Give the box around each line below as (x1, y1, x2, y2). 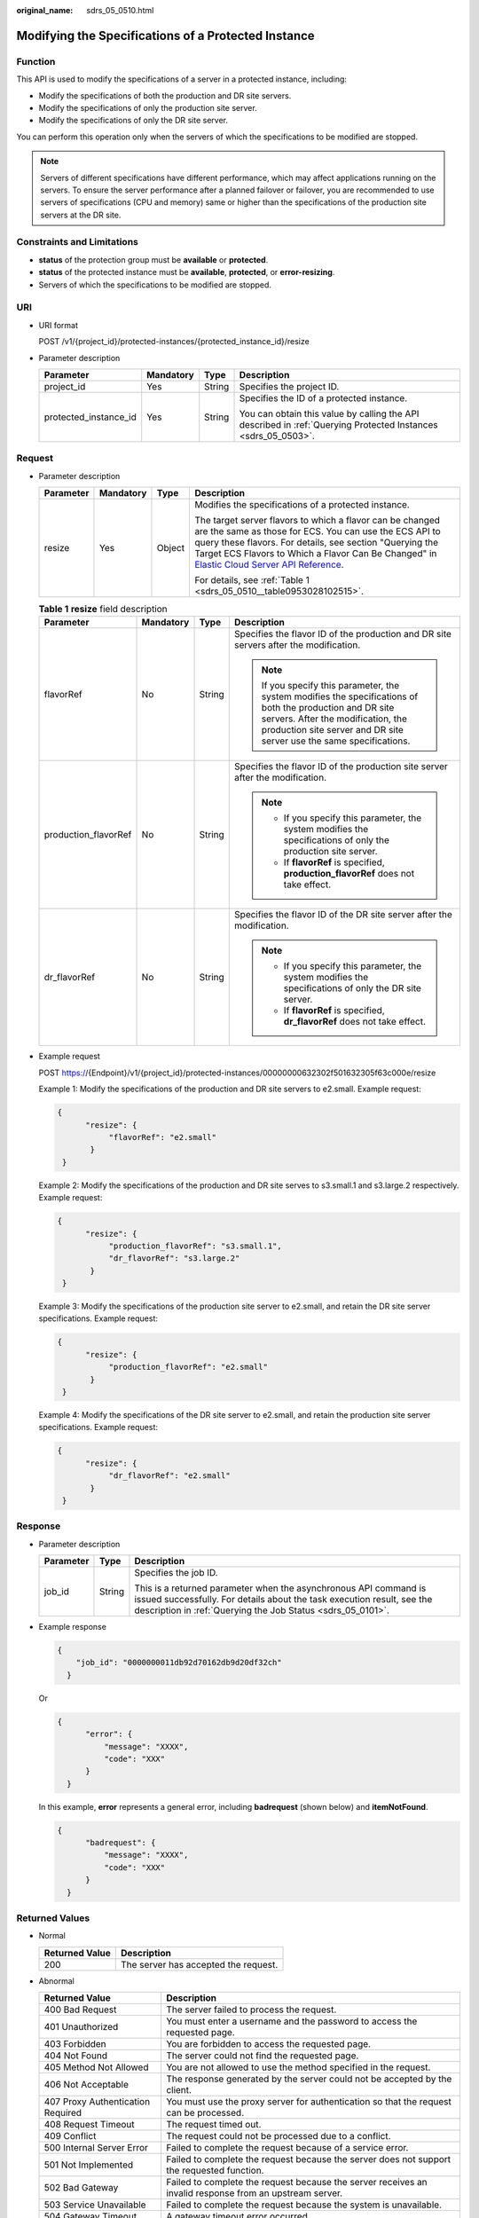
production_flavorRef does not (283, 868, 415, 880)
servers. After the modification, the (261, 712, 407, 725)
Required (43, 2107, 82, 2120)
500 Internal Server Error (43, 2142, 148, 2154)
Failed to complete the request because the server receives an (165, 2176, 428, 2189)
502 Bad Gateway (43, 2182, 119, 2194)
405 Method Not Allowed (43, 2061, 149, 2073)
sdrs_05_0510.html (86, 5, 154, 15)
